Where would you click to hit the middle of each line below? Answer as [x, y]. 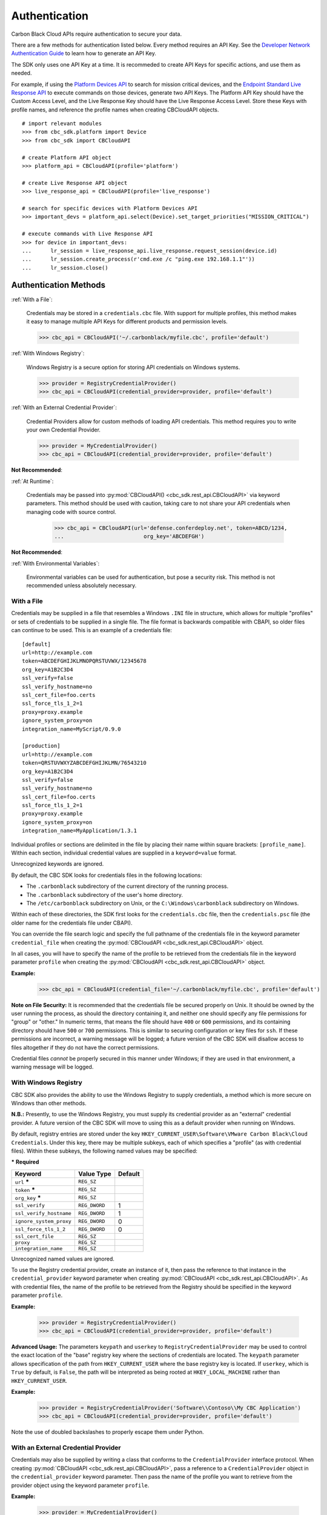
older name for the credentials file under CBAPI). [72, 923]
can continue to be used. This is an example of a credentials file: [92, 630]
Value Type [94, 1174]
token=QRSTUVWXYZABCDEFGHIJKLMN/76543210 [84, 763]
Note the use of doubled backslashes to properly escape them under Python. [107, 1432]
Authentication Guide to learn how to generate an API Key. [84, 53]
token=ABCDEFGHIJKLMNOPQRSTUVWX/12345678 [84, 661]
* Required [25, 1162]
